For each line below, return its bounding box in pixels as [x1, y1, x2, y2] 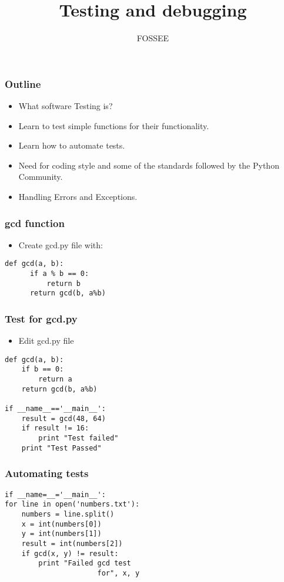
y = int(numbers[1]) [21, 530, 102, 538]
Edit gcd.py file [18, 334, 74, 347]
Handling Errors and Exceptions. [18, 190, 138, 202]
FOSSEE [136, 32, 169, 44]
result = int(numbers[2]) [21, 539, 123, 548]
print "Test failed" [38, 434, 119, 443]
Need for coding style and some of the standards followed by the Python [18, 159, 279, 171]
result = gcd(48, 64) [21, 414, 106, 423]
